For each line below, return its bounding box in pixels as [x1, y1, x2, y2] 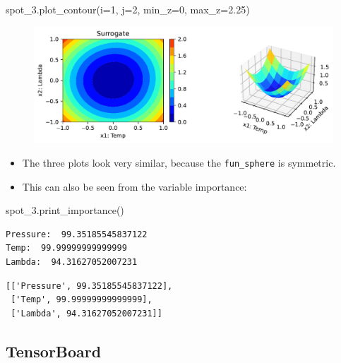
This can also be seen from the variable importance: [22, 179, 247, 194]
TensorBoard [6, 340, 102, 362]
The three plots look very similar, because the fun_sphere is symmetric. [22, 155, 336, 169]
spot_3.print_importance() [6, 203, 124, 218]
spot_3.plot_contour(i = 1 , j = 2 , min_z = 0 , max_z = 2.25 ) [6, 2, 250, 16]
